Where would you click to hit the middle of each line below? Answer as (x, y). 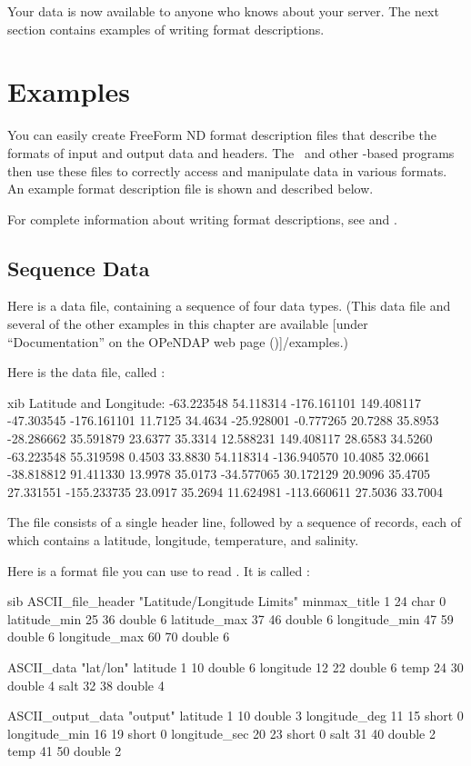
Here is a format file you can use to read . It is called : (159, 570)
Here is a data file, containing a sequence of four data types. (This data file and (229, 306)
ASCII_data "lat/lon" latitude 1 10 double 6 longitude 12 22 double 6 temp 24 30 (235, 667)
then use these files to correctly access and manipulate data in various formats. (227, 170)
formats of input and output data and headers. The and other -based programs (231, 152)
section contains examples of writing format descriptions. (166, 29)
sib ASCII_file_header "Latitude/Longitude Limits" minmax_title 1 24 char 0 (227, 601)
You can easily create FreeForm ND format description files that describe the (222, 135)
